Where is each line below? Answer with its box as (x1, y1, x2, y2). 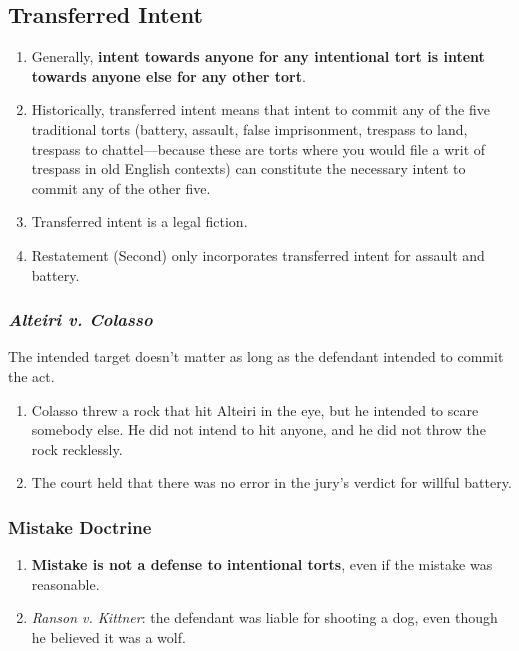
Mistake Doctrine (8, 514, 152, 539)
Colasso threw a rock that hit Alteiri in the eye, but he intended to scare (31, 399, 479, 420)
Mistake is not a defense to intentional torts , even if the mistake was (31, 554, 493, 575)
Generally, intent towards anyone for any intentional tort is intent (31, 46, 485, 67)
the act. (8, 365, 55, 386)
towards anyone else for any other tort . (31, 65, 306, 86)
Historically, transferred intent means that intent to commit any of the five (31, 99, 490, 120)
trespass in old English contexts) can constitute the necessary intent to (31, 158, 466, 179)
